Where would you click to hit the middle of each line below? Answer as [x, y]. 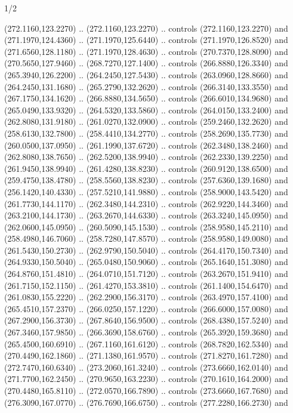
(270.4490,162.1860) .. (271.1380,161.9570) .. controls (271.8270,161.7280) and [146, 355]
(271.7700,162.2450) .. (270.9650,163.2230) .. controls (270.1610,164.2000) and [146, 379]
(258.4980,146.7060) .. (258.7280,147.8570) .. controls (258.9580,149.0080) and [146, 238]
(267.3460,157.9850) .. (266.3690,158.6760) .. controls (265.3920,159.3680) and [146, 332]
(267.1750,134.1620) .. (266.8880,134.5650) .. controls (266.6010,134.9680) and [146, 98]
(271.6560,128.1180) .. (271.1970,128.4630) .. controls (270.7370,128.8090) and [146, 51]
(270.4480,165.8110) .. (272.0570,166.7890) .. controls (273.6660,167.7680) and [146, 390]
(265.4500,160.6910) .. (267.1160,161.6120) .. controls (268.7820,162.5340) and [146, 343]
